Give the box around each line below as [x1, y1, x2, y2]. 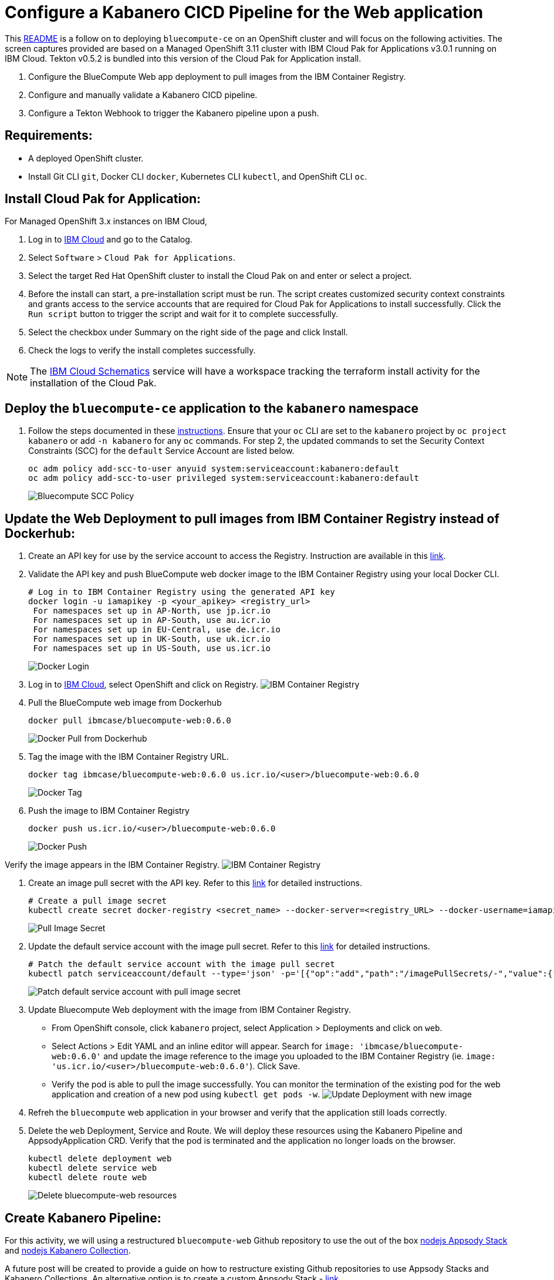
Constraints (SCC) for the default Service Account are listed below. [28, 446, 295, 456]
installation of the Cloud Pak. [30, 377, 157, 389]
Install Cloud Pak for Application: [5, 191, 201, 207]
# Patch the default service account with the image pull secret [28, 959, 335, 969]
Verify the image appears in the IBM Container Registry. [5, 860, 220, 870]
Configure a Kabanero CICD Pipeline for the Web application [5, 2, 484, 22]
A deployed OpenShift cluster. [28, 153, 144, 163]
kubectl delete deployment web [28, 1154, 172, 1164]
